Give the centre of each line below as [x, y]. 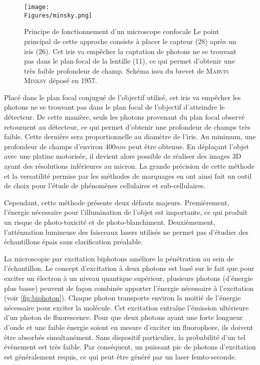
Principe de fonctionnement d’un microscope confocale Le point [122, 31]
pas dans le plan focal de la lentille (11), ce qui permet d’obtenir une [129, 61]
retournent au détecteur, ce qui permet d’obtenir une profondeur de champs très [127, 126]
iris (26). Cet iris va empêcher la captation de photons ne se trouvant [130, 51]
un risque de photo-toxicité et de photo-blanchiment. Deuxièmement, [110, 222]
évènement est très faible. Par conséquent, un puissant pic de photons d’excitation [130, 347]
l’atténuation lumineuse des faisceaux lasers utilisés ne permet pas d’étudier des [126, 232]
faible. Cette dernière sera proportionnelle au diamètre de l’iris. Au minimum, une [130, 136]
